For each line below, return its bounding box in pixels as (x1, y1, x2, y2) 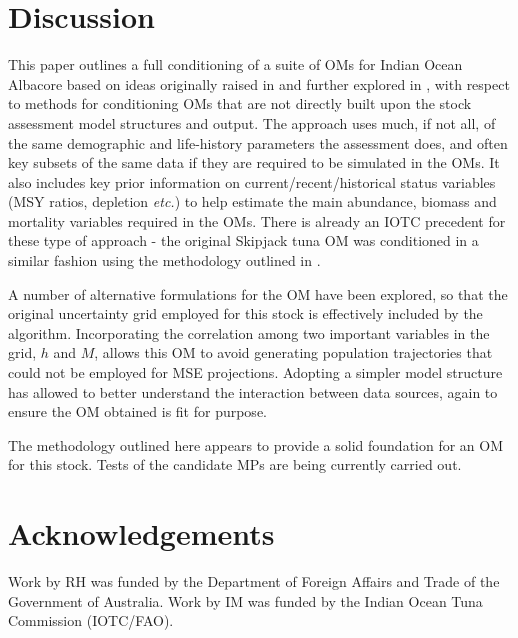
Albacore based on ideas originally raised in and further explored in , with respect (8, 73, 510, 94)
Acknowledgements (8, 513, 275, 554)
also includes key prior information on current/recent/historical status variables (8, 171, 496, 192)
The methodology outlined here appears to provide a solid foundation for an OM (8, 434, 504, 455)
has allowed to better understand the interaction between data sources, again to (8, 381, 498, 402)
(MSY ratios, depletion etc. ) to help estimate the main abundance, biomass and (8, 191, 497, 212)
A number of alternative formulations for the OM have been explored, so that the (8, 283, 508, 304)
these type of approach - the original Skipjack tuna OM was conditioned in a (8, 230, 479, 251)
